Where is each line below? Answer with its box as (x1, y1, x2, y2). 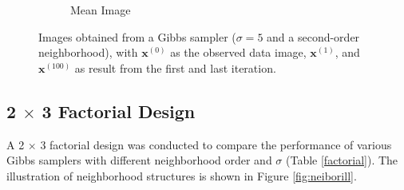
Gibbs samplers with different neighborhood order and (6, 152, 272, 168)
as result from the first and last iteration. (74, 59, 276, 76)
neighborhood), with (38, 44, 138, 61)
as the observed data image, (170, 44, 307, 61)
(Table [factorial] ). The (286, 152, 398, 168)
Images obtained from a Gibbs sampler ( (38, 28, 236, 45)
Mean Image (70, 2, 131, 18)
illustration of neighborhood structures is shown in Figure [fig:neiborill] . (6, 167, 357, 184)
